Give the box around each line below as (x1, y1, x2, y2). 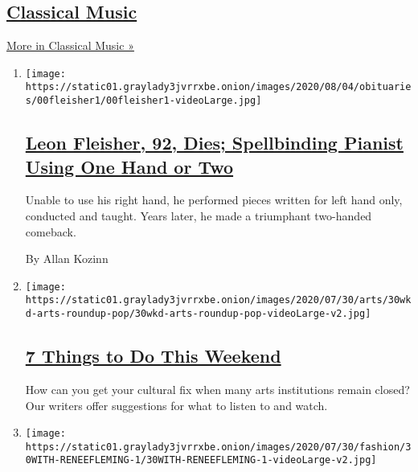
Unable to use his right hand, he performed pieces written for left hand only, (25, 191, 403, 208)
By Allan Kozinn (25, 250, 109, 267)
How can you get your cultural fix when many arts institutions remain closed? (25, 380, 410, 397)
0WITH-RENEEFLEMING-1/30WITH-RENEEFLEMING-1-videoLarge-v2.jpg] (25, 454, 377, 466)
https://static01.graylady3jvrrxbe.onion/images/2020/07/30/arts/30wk (25, 294, 412, 306)
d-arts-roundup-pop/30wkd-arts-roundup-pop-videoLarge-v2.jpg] (25, 308, 371, 320)
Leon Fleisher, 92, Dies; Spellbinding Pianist (25, 130, 404, 155)
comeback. (25, 223, 76, 240)
